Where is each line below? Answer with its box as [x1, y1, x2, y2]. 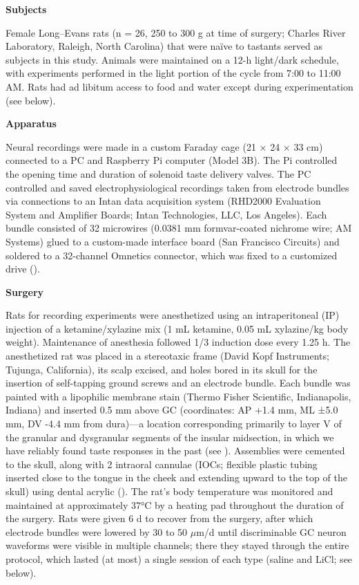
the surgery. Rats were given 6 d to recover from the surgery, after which [6, 511, 313, 526]
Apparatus [6, 116, 57, 131]
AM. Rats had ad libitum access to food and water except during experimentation [6, 79, 353, 93]
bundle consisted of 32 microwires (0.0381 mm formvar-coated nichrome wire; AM [6, 221, 352, 235]
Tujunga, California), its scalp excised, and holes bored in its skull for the [6, 362, 318, 376]
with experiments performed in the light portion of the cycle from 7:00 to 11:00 [6, 66, 341, 80]
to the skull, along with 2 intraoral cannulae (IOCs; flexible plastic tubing [6, 456, 318, 471]
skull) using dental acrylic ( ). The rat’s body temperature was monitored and [6, 484, 333, 498]
